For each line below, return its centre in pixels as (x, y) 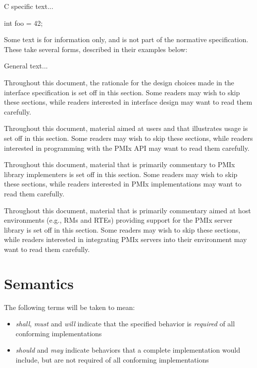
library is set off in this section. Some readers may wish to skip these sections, (122, 229)
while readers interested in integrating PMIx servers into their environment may (126, 239)
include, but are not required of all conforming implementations (112, 359)
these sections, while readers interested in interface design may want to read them (128, 102)
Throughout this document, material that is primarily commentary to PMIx (120, 164)
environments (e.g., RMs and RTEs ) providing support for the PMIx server (118, 220)
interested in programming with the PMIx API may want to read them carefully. (127, 148)
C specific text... (29, 6)
